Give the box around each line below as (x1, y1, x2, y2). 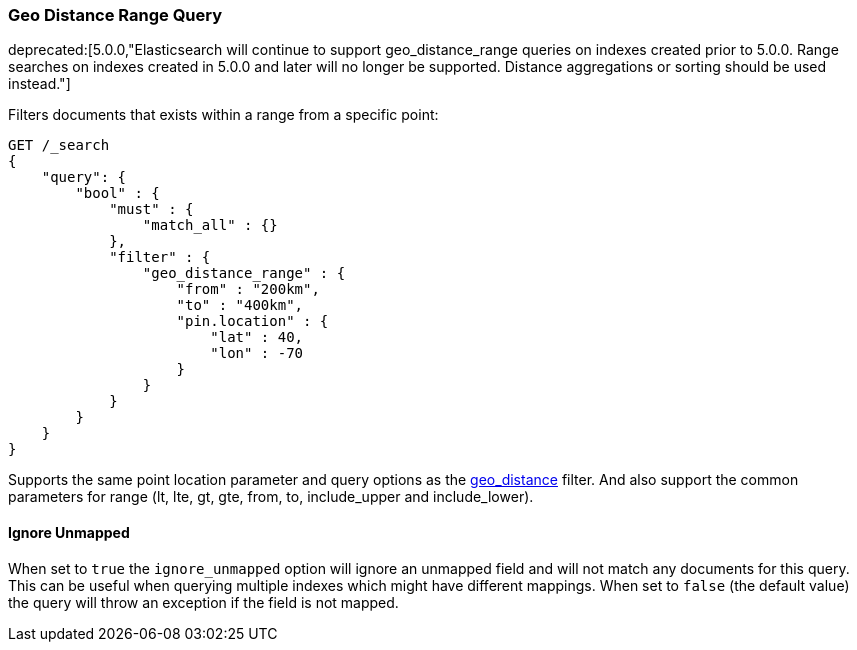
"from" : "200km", (176, 281, 320, 298)
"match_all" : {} (142, 217, 278, 234)
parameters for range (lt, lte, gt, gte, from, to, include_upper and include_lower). (8, 488, 534, 506)
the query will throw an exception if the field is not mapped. (8, 593, 399, 611)
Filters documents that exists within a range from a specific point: (8, 106, 439, 124)
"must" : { (109, 201, 194, 218)
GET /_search (8, 137, 110, 154)
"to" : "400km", (176, 297, 304, 314)
